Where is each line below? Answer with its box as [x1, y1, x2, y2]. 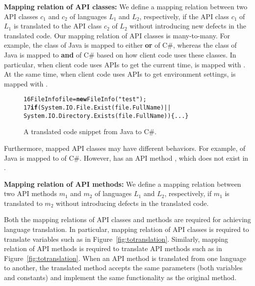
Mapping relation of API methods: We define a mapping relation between [4, 178, 241, 189]
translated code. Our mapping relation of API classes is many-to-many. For [4, 30, 230, 40]
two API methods [4, 188, 57, 199]
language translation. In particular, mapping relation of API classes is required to [4, 224, 249, 234]
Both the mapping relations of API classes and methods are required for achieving [4, 214, 251, 225]
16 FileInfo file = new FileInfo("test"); [24, 96, 147, 103]
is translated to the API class [13, 21, 102, 31]
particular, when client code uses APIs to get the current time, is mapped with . [4, 59, 246, 69]
